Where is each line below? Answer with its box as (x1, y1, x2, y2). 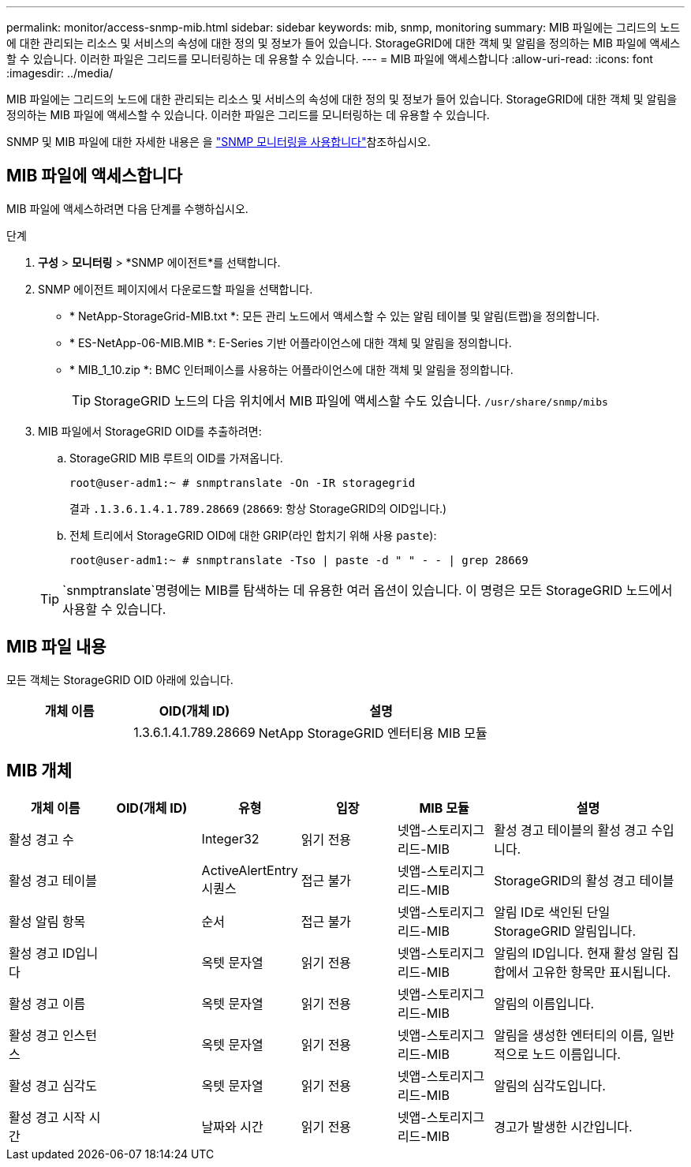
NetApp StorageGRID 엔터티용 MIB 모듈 (258, 724, 487, 741)
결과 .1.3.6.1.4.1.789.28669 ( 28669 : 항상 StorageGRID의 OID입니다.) (69, 501, 447, 515)
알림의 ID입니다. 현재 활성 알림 (494, 944, 664, 961)
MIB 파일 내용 (6, 637, 106, 657)
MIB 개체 (6, 761, 72, 781)
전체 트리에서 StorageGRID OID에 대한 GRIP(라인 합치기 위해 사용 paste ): (69, 528, 437, 542)
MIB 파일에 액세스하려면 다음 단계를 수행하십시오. (6, 201, 248, 215)
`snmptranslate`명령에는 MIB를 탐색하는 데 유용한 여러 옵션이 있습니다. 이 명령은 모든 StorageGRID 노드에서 (62, 582, 673, 598)
